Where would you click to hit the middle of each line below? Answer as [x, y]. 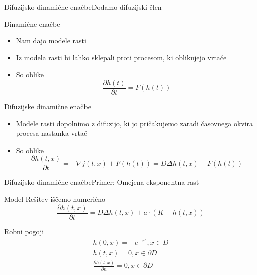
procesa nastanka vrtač [52, 133]
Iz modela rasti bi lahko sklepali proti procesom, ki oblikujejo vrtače [121, 57]
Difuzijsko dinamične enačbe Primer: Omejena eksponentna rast [102, 182]
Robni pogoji [24, 231]
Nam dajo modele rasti [51, 41]
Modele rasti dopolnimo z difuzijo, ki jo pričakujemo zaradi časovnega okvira [135, 123]
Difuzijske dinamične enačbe [48, 107]
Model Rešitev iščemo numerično [55, 199]
